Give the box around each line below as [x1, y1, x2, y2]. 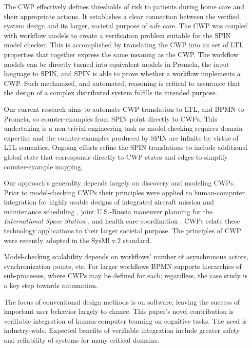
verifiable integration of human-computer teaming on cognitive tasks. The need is [4, 315, 247, 326]
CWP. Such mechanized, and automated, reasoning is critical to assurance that [4, 78, 240, 88]
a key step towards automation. [4, 280, 98, 290]
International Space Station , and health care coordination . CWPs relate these [4, 216, 240, 226]
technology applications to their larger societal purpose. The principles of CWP [4, 225, 241, 236]
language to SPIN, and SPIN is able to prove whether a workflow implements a [4, 68, 241, 79]
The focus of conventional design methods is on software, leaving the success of [4, 296, 240, 307]
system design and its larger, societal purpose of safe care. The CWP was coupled [4, 20, 248, 31]
